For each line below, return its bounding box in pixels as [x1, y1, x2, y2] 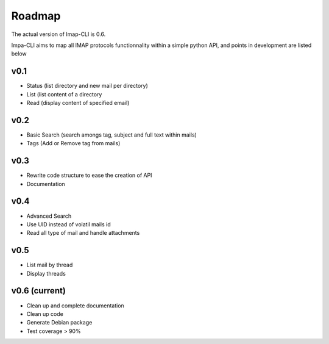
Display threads [26, 270, 66, 277]
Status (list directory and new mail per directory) [26, 82, 149, 90]
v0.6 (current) [11, 285, 66, 296]
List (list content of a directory [26, 90, 102, 98]
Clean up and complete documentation [26, 302, 124, 309]
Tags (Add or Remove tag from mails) [26, 140, 121, 147]
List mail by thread [26, 261, 73, 268]
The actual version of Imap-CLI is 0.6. [11, 30, 106, 38]
